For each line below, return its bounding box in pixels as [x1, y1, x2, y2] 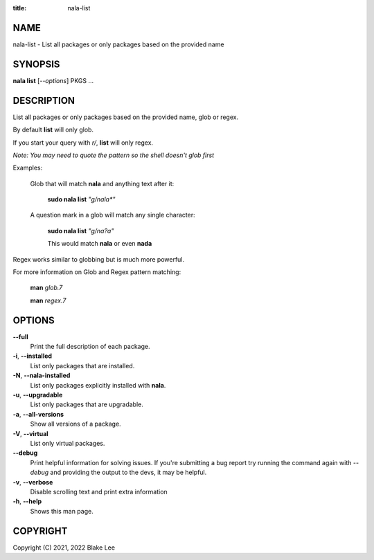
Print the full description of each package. [30, 343, 150, 351]
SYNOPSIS [12, 58, 60, 70]
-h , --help [12, 497, 42, 505]
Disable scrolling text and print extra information [30, 487, 168, 496]
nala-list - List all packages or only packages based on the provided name [12, 40, 224, 48]
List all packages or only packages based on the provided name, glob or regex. [12, 113, 239, 121]
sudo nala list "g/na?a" [47, 226, 114, 235]
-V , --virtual [12, 429, 48, 437]
